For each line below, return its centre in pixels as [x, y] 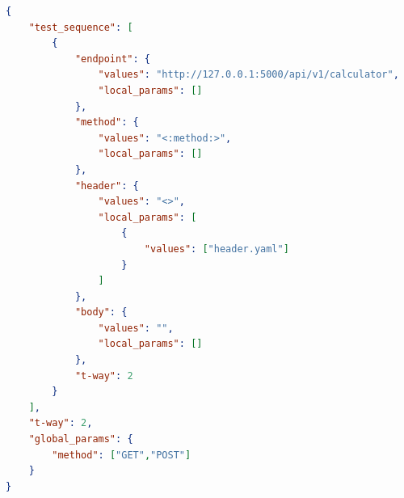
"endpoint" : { [113, 59]
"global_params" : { [81, 439]
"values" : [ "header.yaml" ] [217, 249]
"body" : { [101, 312]
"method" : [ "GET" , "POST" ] [122, 455]
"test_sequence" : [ [81, 27]
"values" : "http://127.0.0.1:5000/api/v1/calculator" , [248, 75]
